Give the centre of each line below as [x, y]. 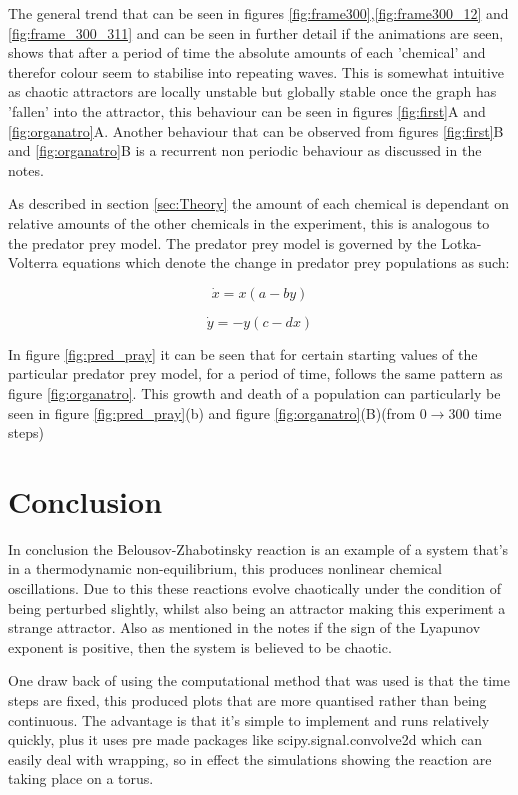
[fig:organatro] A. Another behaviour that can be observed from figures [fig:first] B [256, 130]
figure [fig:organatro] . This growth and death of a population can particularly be [254, 392]
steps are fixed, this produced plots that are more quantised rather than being [247, 699]
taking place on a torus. [81, 778]
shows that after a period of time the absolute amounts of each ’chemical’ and [247, 52]
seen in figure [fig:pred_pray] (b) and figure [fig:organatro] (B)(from [212, 412]
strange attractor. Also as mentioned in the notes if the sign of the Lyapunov [244, 627]
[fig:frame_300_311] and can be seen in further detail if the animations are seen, [256, 32]
